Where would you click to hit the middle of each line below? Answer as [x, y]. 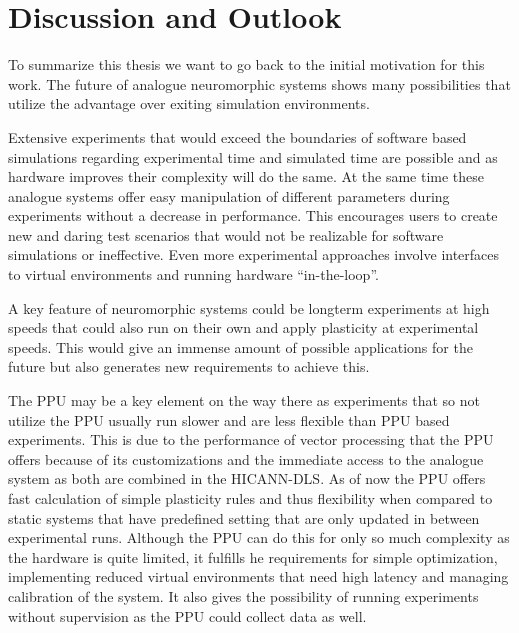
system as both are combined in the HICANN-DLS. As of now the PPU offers [247, 478]
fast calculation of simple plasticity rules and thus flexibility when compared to [250, 498]
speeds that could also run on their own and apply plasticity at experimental [243, 327]
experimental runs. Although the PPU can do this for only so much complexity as [259, 537]
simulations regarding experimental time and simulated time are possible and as [253, 156]
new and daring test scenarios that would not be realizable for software [226, 234]
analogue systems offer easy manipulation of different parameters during [229, 195]
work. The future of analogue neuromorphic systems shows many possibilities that [259, 83]
